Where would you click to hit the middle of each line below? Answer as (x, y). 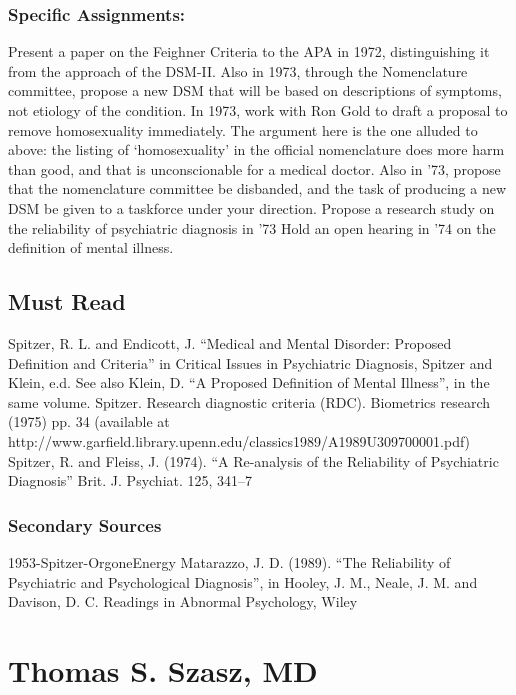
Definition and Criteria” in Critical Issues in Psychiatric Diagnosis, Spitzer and (250, 362)
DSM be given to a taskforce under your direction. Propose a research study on (251, 207)
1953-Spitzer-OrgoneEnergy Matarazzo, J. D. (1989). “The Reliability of (229, 561)
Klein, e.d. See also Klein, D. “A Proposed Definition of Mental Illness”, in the (249, 382)
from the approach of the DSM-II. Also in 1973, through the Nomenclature (238, 70)
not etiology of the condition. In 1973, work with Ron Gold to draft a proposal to (258, 110)
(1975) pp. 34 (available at (89, 421)
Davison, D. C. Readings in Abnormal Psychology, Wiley (183, 601)
